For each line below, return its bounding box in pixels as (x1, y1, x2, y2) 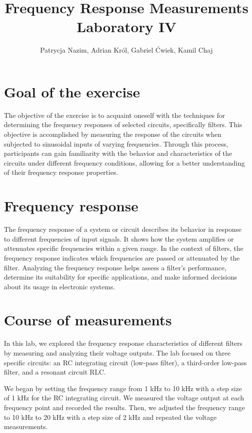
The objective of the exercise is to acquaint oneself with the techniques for (4, 110, 225, 120)
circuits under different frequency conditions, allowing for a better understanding (4, 157, 245, 168)
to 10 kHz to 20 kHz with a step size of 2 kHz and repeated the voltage (4, 412, 217, 422)
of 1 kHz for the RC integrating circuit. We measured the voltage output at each (4, 393, 244, 403)
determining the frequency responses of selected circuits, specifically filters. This (4, 119, 242, 130)
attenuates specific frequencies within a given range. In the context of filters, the (4, 243, 243, 253)
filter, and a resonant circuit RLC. (4, 367, 106, 377)
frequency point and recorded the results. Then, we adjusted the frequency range (4, 402, 245, 412)
